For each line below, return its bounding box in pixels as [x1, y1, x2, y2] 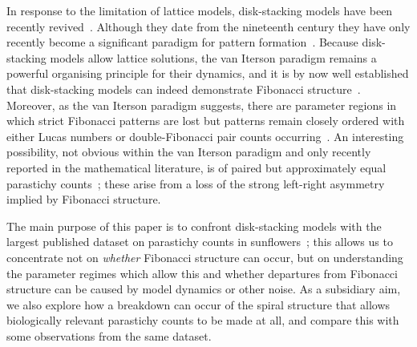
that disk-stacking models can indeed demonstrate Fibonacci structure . [6, 80, 361, 97]
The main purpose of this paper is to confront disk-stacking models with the [6, 217, 382, 234]
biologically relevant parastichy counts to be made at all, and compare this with [6, 312, 399, 329]
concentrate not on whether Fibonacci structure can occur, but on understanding [6, 248, 403, 265]
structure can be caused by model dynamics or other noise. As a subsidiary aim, [6, 280, 401, 297]
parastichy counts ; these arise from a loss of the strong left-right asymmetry [6, 175, 385, 192]
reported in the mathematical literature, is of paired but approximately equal [6, 159, 387, 176]
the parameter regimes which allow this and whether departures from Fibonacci [6, 264, 398, 281]
